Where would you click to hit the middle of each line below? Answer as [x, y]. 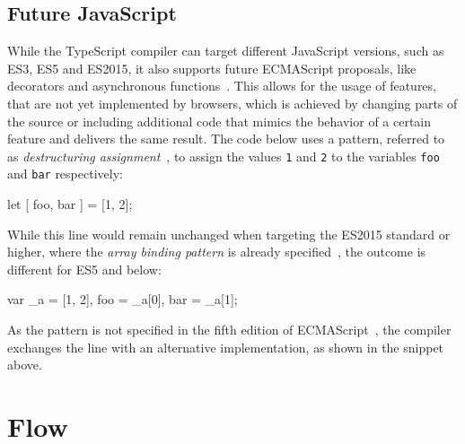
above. [25, 365]
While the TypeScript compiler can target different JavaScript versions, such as [226, 51]
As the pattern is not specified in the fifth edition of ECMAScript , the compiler [229, 330]
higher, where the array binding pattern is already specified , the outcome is [217, 252]
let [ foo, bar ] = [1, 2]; [70, 204]
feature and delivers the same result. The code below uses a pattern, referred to [226, 139]
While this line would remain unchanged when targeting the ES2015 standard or [229, 234]
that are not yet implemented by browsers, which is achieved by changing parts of [232, 103]
